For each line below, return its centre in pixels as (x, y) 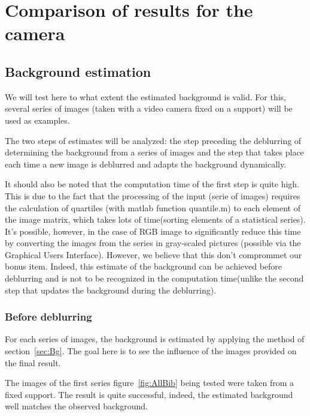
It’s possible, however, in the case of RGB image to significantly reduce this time (153, 231)
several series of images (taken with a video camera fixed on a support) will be (149, 108)
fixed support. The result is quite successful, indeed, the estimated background (149, 394)
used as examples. (37, 120)
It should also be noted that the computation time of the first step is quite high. (152, 184)
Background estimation (78, 71)
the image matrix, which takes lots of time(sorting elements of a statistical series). (155, 219)
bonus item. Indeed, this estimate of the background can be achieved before (144, 266)
